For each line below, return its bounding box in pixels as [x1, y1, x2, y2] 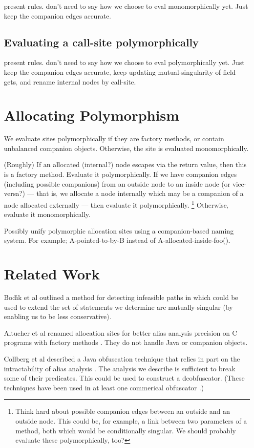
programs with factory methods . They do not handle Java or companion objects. [4, 337, 248, 347]
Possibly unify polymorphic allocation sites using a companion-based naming [4, 225, 234, 235]
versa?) [4, 188, 25, 198]
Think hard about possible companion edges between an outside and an [15, 406, 230, 416]
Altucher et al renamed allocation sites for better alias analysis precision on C [4, 327, 237, 338]
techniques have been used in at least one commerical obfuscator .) [4, 382, 204, 392]
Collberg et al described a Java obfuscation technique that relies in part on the [4, 353, 240, 363]
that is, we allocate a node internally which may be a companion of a [36, 188, 244, 198]
